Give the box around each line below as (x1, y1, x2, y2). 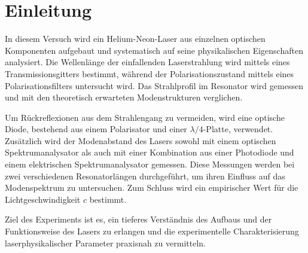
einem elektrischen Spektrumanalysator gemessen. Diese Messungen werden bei (5, 158, 295, 170)
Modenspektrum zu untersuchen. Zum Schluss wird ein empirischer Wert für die (5, 181, 298, 194)
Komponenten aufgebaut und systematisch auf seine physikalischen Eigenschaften (5, 44, 303, 56)
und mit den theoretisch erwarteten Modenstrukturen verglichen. (5, 91, 243, 103)
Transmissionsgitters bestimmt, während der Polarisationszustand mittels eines (5, 67, 294, 80)
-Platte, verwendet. (203, 123, 273, 135)
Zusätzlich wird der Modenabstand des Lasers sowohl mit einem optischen (5, 134, 276, 147)
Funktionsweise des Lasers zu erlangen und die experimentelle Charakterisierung (5, 225, 299, 237)
